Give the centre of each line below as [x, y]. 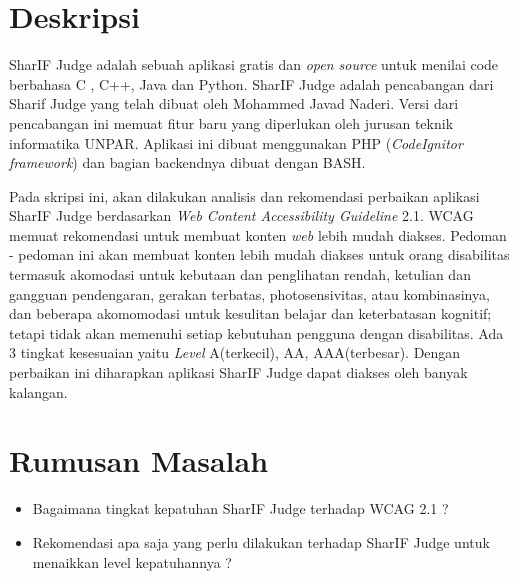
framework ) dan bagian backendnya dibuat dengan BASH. [187, 162]
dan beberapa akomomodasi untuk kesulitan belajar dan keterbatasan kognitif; [250, 313]
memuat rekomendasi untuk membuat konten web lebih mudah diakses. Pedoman [258, 234]
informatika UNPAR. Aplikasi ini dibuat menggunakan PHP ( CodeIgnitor [236, 142]
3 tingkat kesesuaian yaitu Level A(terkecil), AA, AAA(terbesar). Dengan [235, 352]
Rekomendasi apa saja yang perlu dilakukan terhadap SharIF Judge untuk [261, 541]
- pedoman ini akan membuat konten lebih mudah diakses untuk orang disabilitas [259, 254]
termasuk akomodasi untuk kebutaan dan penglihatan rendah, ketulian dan [240, 274]
